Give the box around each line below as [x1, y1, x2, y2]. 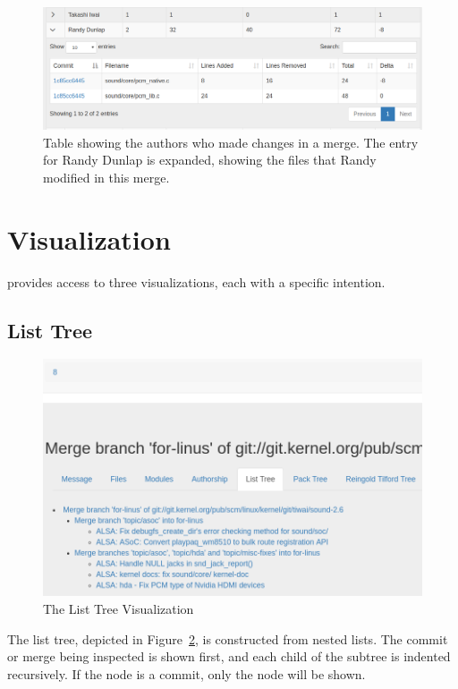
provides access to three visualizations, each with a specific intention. [7, 272, 386, 291]
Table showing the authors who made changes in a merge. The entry [43, 132, 419, 151]
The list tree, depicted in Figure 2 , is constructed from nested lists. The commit [7, 629, 448, 648]
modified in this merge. [43, 167, 170, 186]
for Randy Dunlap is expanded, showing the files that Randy [43, 150, 377, 169]
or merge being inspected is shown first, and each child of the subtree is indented [7, 647, 451, 666]
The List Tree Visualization [43, 599, 194, 617]
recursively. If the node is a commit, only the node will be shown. [7, 664, 366, 683]
